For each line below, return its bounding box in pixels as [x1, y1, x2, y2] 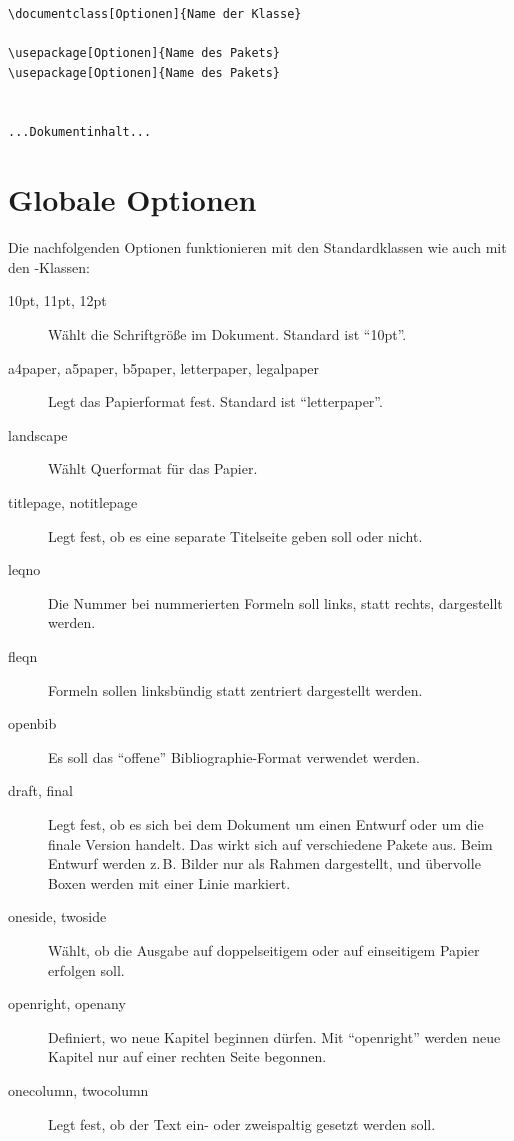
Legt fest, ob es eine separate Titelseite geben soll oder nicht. [48, 525, 423, 546]
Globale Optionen [8, 179, 257, 220]
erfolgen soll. [48, 959, 125, 980]
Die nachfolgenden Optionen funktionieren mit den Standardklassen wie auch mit [8, 237, 507, 258]
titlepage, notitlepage [8, 492, 138, 513]
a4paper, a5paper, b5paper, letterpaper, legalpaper [8, 357, 320, 378]
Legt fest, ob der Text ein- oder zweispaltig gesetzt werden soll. [48, 1113, 436, 1134]
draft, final [8, 780, 74, 801]
